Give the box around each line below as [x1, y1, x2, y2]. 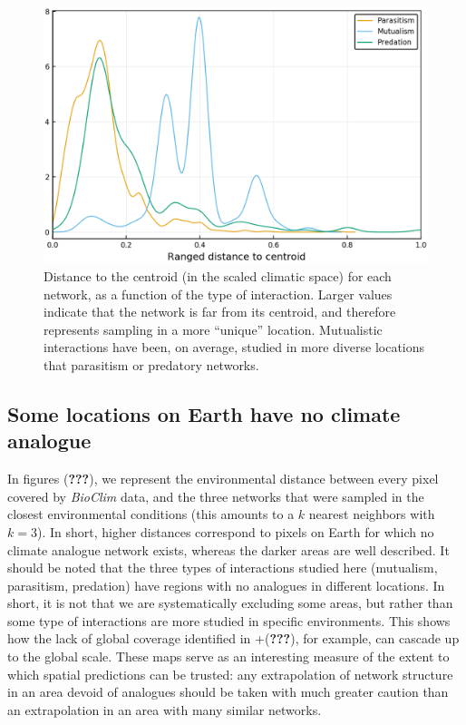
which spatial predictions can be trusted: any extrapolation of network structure [7, 664, 453, 683]
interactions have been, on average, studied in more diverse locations [44, 338, 425, 357]
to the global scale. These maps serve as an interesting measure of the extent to [7, 647, 450, 666]
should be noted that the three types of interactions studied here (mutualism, [7, 558, 438, 577]
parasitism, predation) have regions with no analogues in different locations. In [7, 575, 445, 594]
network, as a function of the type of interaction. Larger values [44, 284, 393, 303]
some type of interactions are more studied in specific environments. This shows [7, 611, 451, 630]
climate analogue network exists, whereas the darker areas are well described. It [7, 540, 450, 559]
